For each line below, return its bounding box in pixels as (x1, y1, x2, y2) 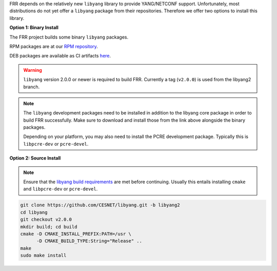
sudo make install (20, 253, 67, 259)
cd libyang (20, 209, 48, 215)
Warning (23, 67, 42, 73)
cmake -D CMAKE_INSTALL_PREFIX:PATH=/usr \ (20, 231, 132, 237)
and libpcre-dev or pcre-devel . (23, 186, 98, 192)
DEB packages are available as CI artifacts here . (9, 53, 111, 59)
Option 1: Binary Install (9, 25, 59, 31)
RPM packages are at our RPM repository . (9, 43, 98, 49)
